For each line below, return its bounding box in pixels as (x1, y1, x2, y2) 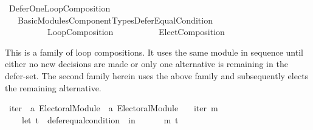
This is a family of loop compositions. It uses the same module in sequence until (5, 45, 303, 58)
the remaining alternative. (5, 81, 101, 94)
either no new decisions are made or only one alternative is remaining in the (5, 57, 288, 70)
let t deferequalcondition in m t (21, 113, 179, 126)
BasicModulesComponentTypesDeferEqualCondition (17, 13, 213, 26)
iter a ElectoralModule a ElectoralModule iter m (9, 102, 218, 114)
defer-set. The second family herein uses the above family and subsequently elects (5, 69, 309, 82)
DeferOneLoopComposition (9, 2, 111, 14)
